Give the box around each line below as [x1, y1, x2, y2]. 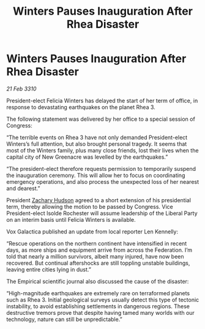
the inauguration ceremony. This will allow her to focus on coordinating [6, 172, 185, 179]
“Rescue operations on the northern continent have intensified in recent [6, 240, 187, 247]
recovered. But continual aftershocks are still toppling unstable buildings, [6, 259, 190, 267]
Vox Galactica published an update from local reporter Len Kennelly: [6, 228, 179, 235]
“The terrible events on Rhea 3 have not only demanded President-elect [6, 134, 188, 141]
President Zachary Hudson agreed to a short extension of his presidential [6, 196, 192, 203]
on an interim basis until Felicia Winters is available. [6, 216, 136, 223]
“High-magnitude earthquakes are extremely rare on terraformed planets [6, 289, 190, 297]
